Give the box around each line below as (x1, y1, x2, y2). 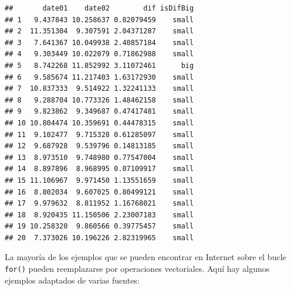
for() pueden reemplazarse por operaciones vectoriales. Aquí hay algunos (5, 262, 270, 275)
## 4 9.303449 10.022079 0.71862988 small (5, 50, 194, 59)
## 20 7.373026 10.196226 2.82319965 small (5, 233, 194, 242)
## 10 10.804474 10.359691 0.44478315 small (5, 118, 194, 127)
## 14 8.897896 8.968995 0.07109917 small (5, 165, 194, 173)
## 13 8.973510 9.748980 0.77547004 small (5, 153, 194, 162)
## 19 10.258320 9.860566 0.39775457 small (5, 222, 194, 231)
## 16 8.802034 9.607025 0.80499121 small (5, 187, 194, 196)
